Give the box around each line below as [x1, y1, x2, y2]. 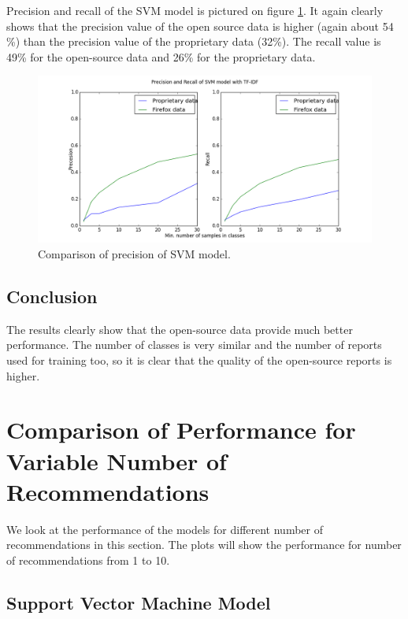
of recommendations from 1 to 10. [6, 551, 170, 568]
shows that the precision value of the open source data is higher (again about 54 [6, 17, 394, 34]
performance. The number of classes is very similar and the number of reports [6, 336, 382, 353]
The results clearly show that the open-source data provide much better [6, 321, 353, 337]
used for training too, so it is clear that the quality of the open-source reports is [6, 351, 392, 368]
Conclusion [6, 284, 98, 308]
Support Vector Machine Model [6, 590, 271, 614]
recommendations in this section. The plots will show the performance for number [6, 536, 402, 553]
